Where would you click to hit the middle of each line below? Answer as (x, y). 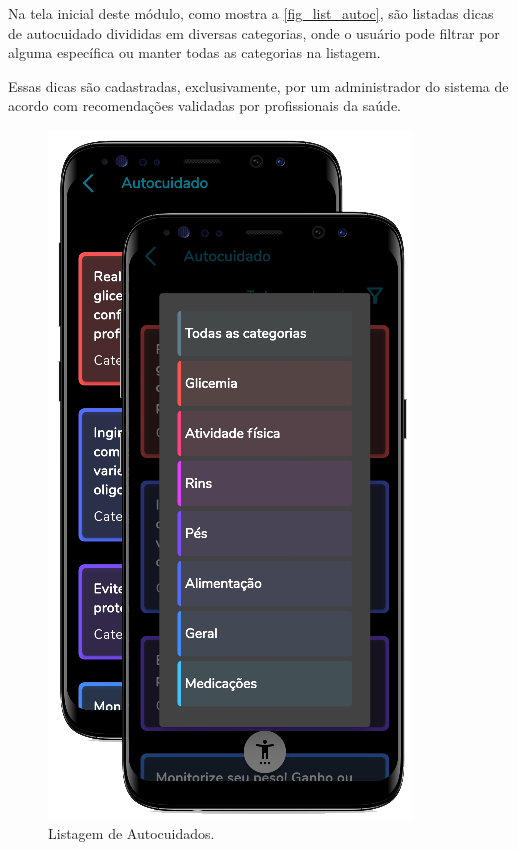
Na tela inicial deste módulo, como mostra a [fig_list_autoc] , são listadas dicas (251, 13)
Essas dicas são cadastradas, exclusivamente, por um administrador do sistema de (258, 85)
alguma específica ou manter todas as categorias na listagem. (194, 52)
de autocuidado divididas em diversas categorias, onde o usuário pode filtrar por (254, 32)
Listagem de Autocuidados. (131, 832)
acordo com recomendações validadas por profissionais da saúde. (204, 105)
